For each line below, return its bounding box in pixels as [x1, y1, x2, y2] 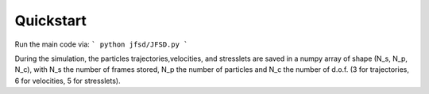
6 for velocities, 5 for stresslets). [14, 76, 121, 85]
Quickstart [14, 12, 87, 29]
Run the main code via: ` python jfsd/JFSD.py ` [14, 39, 188, 49]
